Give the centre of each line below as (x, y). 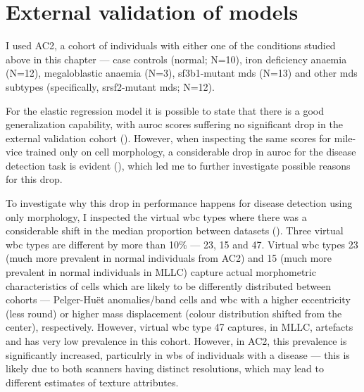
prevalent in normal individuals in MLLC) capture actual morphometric (161, 272)
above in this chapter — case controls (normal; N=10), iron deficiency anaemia (176, 59)
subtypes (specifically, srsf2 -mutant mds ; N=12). (110, 86)
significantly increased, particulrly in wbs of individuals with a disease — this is (178, 354)
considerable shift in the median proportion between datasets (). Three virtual (175, 230)
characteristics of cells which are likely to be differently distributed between (169, 285)
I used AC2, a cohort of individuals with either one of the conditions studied (171, 45)
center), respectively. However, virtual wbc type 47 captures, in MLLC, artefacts (180, 327)
